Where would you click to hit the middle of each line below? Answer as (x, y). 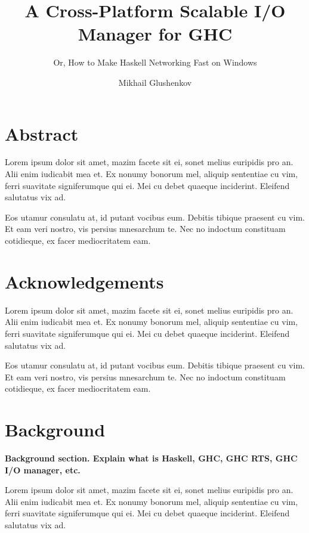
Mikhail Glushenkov (155, 82)
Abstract (42, 133)
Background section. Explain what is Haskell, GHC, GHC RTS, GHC (151, 458)
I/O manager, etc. (43, 470)
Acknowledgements (84, 281)
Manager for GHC (155, 34)
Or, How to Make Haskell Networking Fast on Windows (155, 62)
